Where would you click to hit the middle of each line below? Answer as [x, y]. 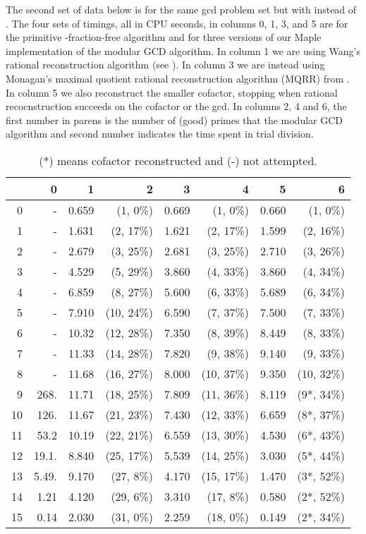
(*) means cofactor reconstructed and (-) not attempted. [178, 160]
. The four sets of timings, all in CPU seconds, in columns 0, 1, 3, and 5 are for [177, 23]
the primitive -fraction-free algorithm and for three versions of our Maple [164, 37]
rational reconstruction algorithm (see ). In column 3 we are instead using [165, 65]
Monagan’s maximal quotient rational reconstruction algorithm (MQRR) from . [178, 78]
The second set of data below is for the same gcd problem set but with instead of [181, 9]
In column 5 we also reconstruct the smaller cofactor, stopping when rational [172, 92]
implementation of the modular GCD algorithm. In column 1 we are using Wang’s [183, 50]
